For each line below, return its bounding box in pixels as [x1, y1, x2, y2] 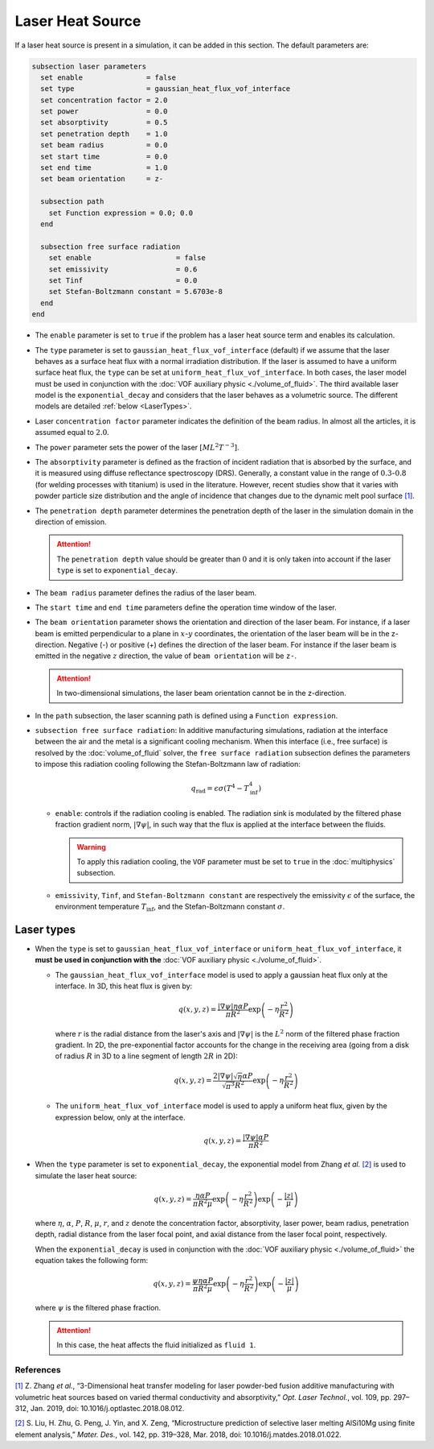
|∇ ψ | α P [242, 1132, 269, 1141]
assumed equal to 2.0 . [35, 428, 110, 437]
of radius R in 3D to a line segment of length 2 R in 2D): [55, 1051, 239, 1061]
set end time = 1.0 [40, 164, 168, 172]
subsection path [40, 197, 104, 206]
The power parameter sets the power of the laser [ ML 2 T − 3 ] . [35, 441, 240, 452]
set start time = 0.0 [40, 151, 168, 161]
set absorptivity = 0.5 [40, 118, 168, 127]
